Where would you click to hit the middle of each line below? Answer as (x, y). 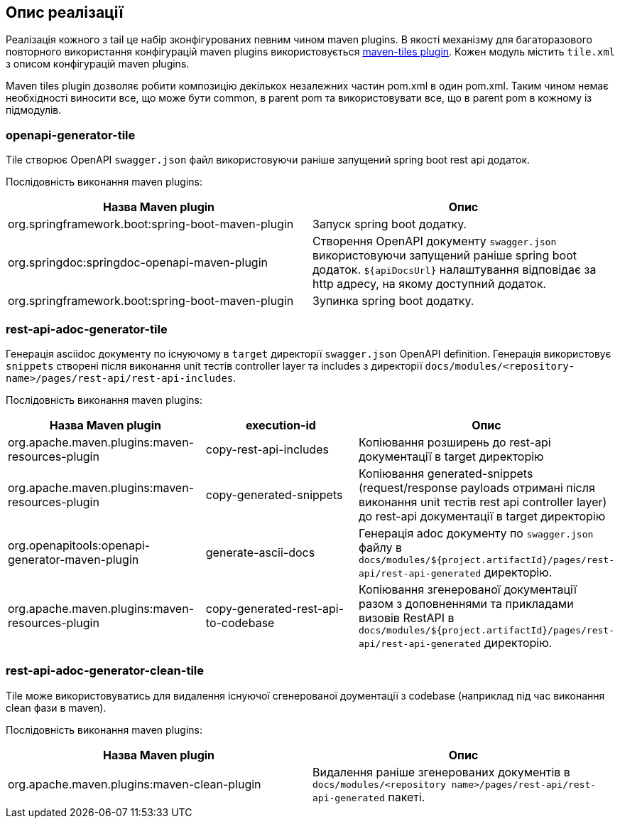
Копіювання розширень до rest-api (455, 442)
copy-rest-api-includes (267, 449)
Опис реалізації (65, 12)
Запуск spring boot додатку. (390, 224)
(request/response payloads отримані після (477, 487)
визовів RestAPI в (406, 617)
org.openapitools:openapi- (79, 546)
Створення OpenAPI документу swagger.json (435, 241)
